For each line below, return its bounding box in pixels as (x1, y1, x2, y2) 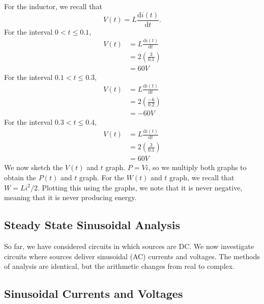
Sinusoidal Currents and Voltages (4, 286, 183, 301)
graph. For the (79, 172, 125, 182)
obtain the (4, 172, 37, 182)
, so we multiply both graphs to (148, 162, 247, 173)
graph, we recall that (169, 172, 234, 182)
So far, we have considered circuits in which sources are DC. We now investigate (4, 240, 254, 251)
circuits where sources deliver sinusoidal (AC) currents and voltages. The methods (4, 251, 260, 261)
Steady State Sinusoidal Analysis (4, 217, 180, 233)
